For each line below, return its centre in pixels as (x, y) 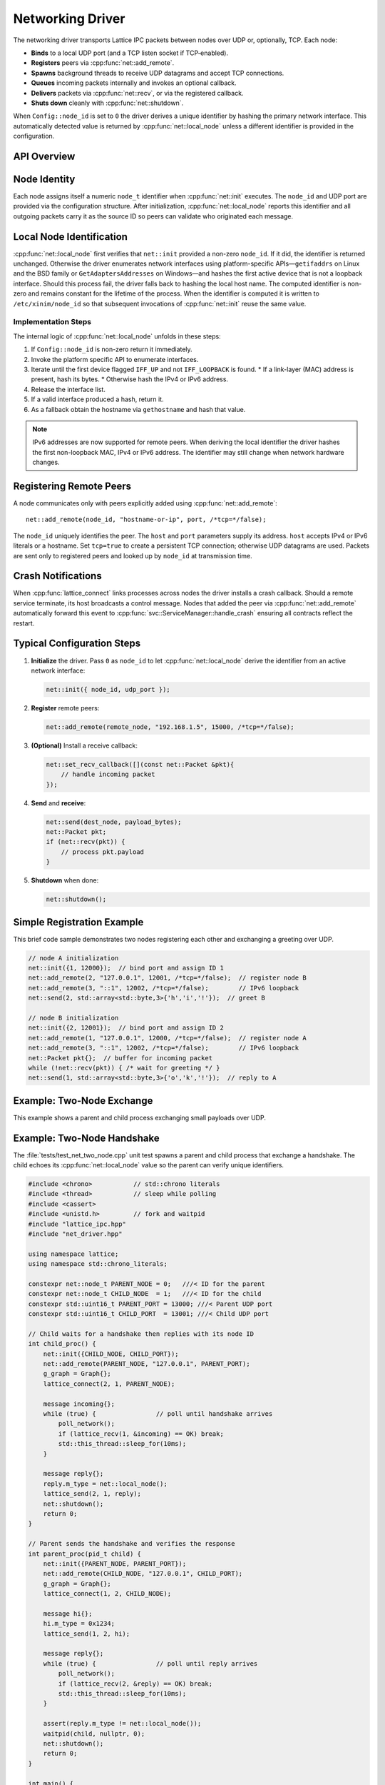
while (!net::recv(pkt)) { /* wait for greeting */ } (124, 1068)
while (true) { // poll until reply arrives (150, 1663)
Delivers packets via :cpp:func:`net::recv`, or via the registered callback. (137, 93)
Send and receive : (58, 803)
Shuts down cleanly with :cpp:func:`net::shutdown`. (107, 103)
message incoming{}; (79, 1404)
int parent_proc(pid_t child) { (85, 1554)
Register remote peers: (65, 708)
